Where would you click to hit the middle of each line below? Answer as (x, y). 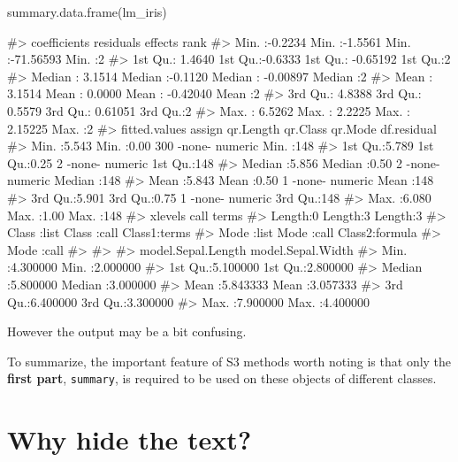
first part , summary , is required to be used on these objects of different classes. (222, 378)
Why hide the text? (130, 439)
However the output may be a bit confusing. (127, 331)
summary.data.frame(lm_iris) (87, 12)
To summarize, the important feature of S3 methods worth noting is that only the (229, 361)
